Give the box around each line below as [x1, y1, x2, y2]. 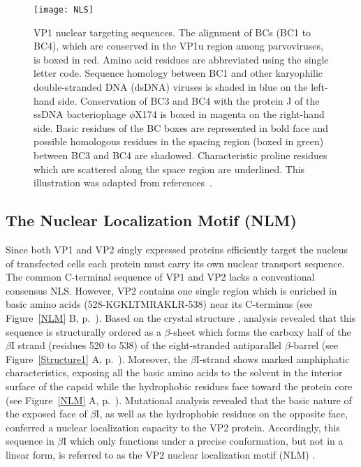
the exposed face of [6, 406, 87, 421]
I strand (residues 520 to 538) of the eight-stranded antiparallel [10, 338, 281, 353]
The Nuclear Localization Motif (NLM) [6, 209, 297, 231]
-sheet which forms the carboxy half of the [170, 324, 351, 339]
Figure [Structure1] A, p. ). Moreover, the [6, 351, 188, 366]
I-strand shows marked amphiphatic [196, 351, 350, 366]
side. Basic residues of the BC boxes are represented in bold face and [34, 120, 329, 135]
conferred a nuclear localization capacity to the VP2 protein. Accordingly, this [6, 420, 340, 434]
